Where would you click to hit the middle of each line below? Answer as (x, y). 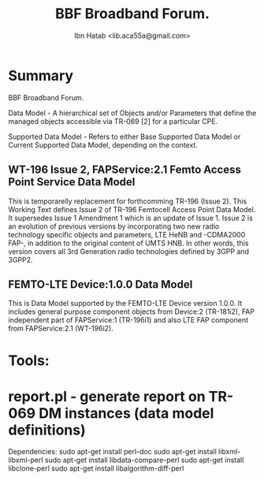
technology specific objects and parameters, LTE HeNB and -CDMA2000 (127, 234)
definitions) (47, 430)
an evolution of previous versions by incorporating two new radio (114, 226)
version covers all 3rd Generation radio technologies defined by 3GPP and (129, 251)
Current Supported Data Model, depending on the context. (103, 145)
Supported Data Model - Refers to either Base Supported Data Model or (125, 136)
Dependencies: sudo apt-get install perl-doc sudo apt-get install (112, 452)
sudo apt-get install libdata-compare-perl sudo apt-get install (144, 460)
